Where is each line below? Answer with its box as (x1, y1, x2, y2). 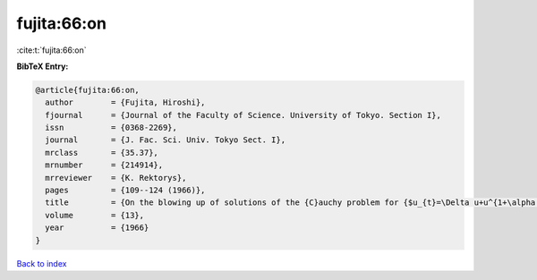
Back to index (16, 258, 67, 268)
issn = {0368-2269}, (45, 123, 178, 133)
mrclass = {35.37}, (45, 148, 158, 157)
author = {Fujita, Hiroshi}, (45, 98, 206, 107)
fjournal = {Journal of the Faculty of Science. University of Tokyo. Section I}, (45, 110, 442, 120)
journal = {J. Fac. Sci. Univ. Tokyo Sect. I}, (45, 135, 286, 145)
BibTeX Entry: (16, 61, 69, 72)
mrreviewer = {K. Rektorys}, (45, 173, 187, 182)
